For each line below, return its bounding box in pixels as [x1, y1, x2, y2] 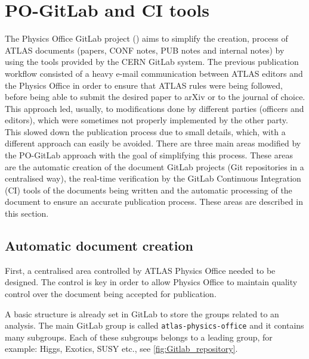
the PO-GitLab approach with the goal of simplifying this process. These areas [5, 149, 293, 161]
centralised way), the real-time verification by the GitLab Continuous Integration [5, 172, 301, 185]
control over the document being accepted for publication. [5, 288, 217, 300]
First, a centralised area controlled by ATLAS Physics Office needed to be [5, 264, 276, 276]
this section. [5, 207, 49, 220]
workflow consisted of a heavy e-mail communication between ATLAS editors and [5, 67, 303, 79]
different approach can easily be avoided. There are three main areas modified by [5, 137, 301, 149]
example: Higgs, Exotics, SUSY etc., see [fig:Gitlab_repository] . [5, 342, 238, 355]
